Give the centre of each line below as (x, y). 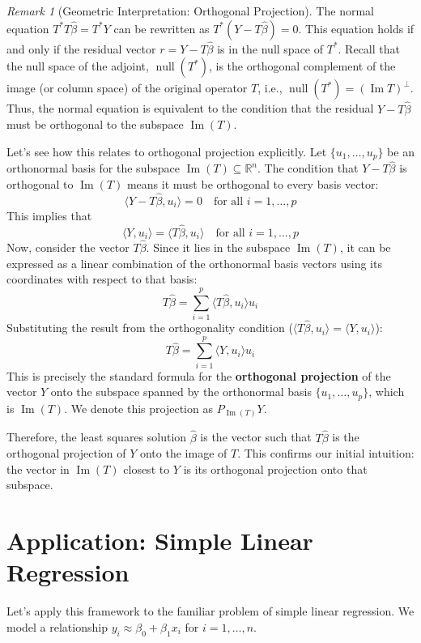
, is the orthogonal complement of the (302, 66)
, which (387, 392)
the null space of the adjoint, (78, 66)
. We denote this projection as (138, 408)
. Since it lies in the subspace (218, 247)
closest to (147, 468)
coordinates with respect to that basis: (102, 279)
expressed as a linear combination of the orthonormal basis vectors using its (194, 263)
